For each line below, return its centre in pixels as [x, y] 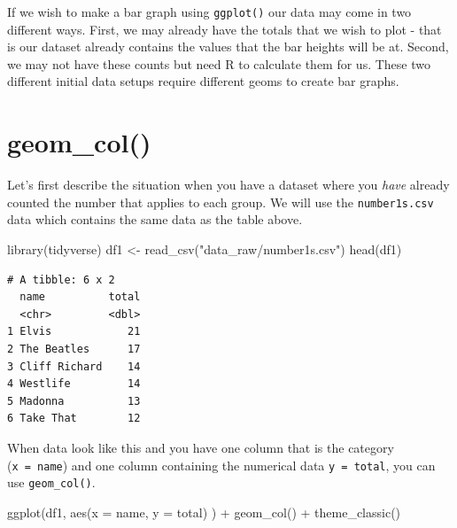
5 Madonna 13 [74, 401]
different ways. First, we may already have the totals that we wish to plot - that [225, 29]
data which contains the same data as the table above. [155, 219]
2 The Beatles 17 [74, 349]
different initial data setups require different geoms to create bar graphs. [203, 81]
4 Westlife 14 [74, 384]
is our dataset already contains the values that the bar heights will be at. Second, [228, 47]
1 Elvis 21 [74, 332]
